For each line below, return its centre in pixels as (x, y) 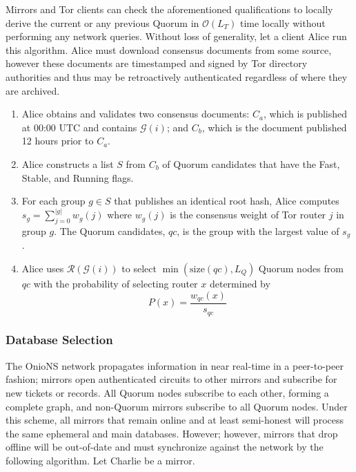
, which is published (305, 114)
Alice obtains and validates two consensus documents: (136, 114)
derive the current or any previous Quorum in (102, 22)
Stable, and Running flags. (78, 177)
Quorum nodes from (301, 268)
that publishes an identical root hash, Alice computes (227, 201)
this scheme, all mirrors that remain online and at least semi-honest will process (175, 420)
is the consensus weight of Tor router (248, 215)
